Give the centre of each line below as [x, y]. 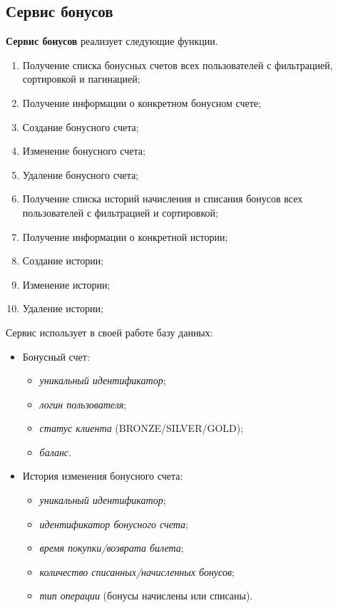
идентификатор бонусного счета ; [114, 524]
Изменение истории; [66, 284]
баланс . [55, 452]
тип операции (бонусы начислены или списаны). [146, 596]
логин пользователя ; [83, 404]
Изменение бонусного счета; [84, 151]
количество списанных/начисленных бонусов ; [137, 571]
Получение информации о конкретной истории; [125, 236]
